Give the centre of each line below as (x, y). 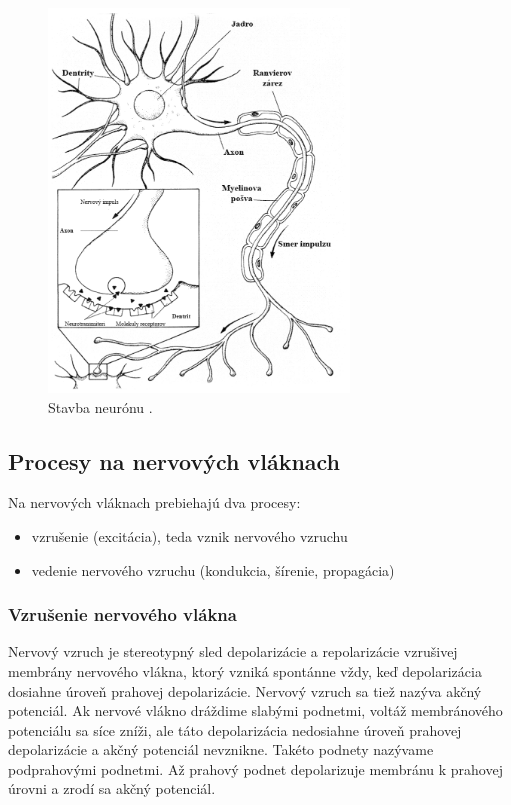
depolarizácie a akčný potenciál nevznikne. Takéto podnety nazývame (221, 749)
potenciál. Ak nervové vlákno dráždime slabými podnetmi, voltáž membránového (255, 710)
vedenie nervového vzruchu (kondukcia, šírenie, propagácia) (213, 569)
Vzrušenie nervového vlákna (122, 614)
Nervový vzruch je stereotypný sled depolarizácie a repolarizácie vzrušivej (233, 651)
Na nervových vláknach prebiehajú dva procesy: (154, 502)
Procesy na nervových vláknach (174, 460)
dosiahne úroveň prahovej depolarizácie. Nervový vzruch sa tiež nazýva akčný (245, 690)
